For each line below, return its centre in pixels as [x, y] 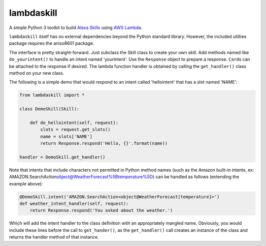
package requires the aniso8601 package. [52, 43]
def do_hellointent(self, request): [74, 123]
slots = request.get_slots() [75, 130]
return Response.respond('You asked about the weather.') [101, 211]
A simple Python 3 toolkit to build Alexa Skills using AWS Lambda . [76, 28]
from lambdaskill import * [52, 95]
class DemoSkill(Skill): [50, 109]
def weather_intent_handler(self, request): [74, 203]
